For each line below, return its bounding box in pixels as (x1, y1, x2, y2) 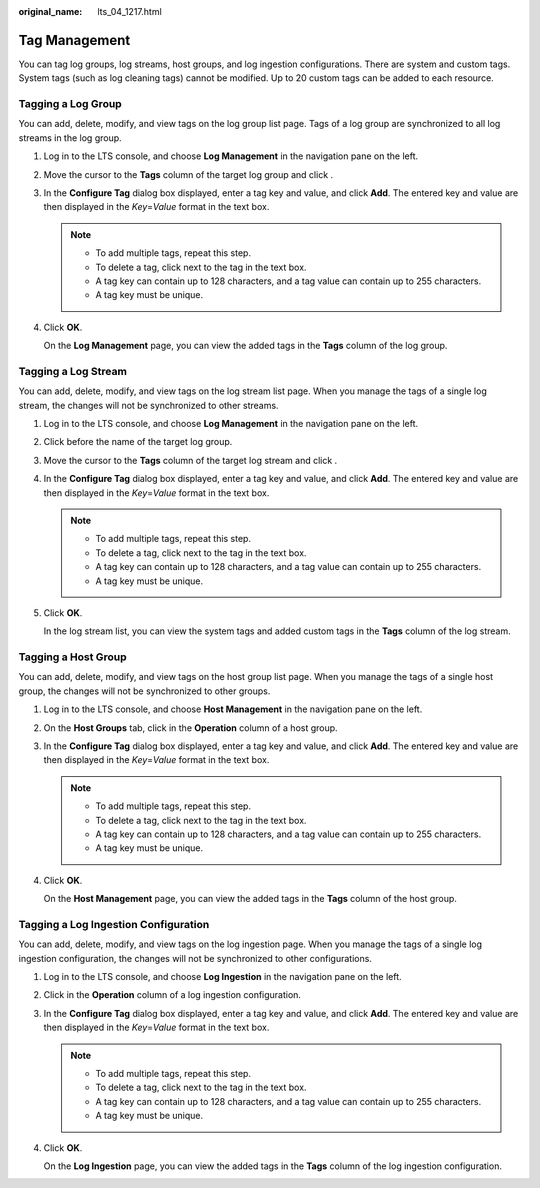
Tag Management (18, 31, 131, 49)
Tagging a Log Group (18, 97, 122, 111)
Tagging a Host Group (18, 650, 127, 664)
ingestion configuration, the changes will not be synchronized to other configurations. (18, 952, 372, 964)
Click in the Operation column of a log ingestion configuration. (43, 989, 302, 1001)
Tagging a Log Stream (18, 364, 127, 378)
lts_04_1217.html (97, 6, 162, 17)
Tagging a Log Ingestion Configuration (18, 917, 210, 931)
